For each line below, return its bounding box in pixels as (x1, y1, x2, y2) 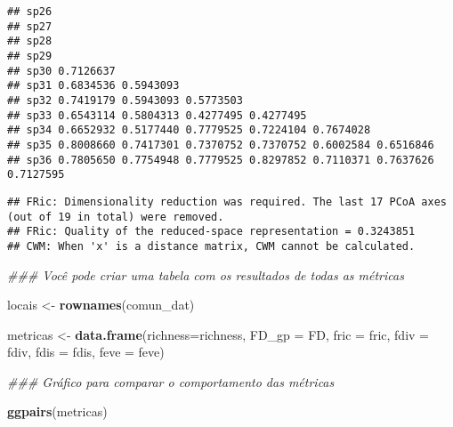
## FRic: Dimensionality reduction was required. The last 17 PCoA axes (7, 195, 447, 208)
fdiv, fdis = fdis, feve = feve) (7, 342, 165, 361)
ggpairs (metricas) (7, 402, 108, 421)
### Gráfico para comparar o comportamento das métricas (7, 372, 335, 391)
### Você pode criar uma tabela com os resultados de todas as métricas (7, 265, 404, 284)
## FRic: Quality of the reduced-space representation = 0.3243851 (7, 225, 416, 238)
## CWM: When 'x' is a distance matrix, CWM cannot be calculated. (7, 239, 416, 253)
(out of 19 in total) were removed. (7, 210, 224, 223)
